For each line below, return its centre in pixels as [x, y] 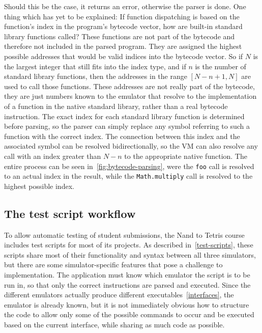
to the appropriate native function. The [186, 156]
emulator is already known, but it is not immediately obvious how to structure [127, 304]
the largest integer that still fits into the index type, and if [95, 66]
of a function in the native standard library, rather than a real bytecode [116, 106]
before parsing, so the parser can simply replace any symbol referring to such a [127, 126]
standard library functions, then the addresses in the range [96, 76]
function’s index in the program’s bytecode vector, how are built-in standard [123, 26]
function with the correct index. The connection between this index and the [122, 136]
